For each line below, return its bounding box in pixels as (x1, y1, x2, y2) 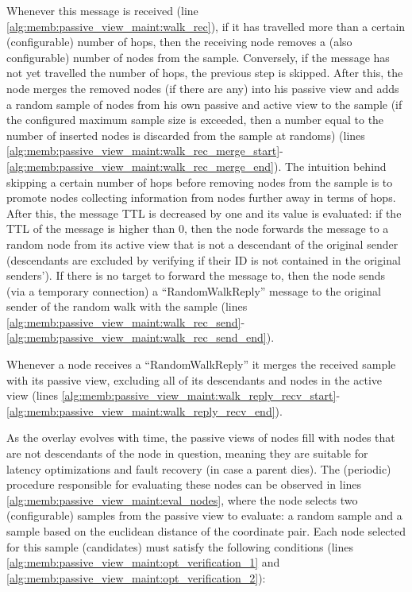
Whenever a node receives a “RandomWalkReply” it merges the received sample (6, 356, 396, 373)
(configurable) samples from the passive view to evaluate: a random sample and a (6, 507, 402, 524)
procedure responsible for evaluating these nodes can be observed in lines (6, 476, 362, 493)
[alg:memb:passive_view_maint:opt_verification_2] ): (6, 569, 266, 586)
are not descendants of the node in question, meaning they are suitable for (6, 445, 368, 462)
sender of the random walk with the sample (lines (6, 298, 248, 315)
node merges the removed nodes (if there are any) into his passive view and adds (6, 79, 399, 96)
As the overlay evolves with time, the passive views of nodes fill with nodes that (6, 429, 395, 446)
